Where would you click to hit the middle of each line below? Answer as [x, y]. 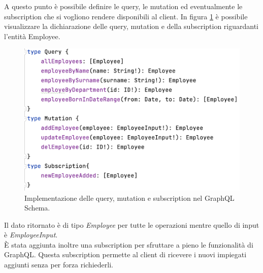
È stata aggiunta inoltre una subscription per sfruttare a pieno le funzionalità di [129, 244]
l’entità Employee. [32, 36]
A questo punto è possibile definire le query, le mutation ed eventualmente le [123, 6]
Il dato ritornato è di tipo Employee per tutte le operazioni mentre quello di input [132, 224]
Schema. [37, 208]
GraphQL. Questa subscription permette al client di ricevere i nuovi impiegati [125, 254]
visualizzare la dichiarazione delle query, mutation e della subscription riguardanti [131, 26]
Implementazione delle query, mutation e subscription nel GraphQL [129, 198]
